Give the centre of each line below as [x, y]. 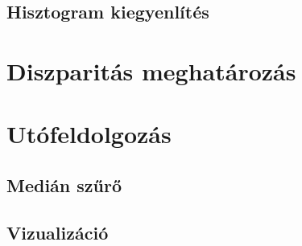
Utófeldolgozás [89, 134]
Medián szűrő [64, 184]
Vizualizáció [58, 232]
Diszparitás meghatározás [151, 70]
